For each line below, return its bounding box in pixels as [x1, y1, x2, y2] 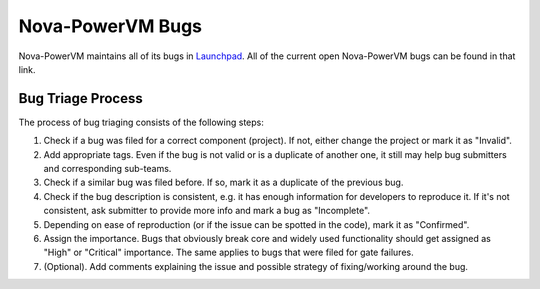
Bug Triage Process [18, 90, 144, 107]
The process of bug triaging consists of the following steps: [18, 116, 264, 128]
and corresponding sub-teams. [43, 163, 172, 175]
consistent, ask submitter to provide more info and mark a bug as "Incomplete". [43, 205, 370, 217]
